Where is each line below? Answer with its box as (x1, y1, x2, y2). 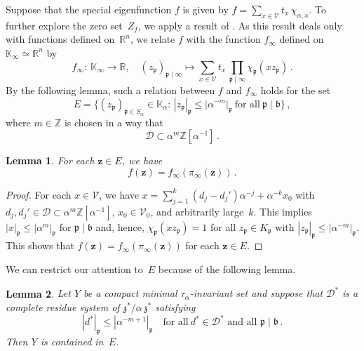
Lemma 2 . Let (6, 286, 71, 300)
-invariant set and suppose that (189, 286, 323, 300)
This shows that (6, 238, 74, 253)
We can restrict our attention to (6, 262, 143, 277)
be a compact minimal (83, 286, 177, 300)
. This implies (253, 204, 312, 218)
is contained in (40, 334, 104, 349)
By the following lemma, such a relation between (6, 82, 215, 97)
